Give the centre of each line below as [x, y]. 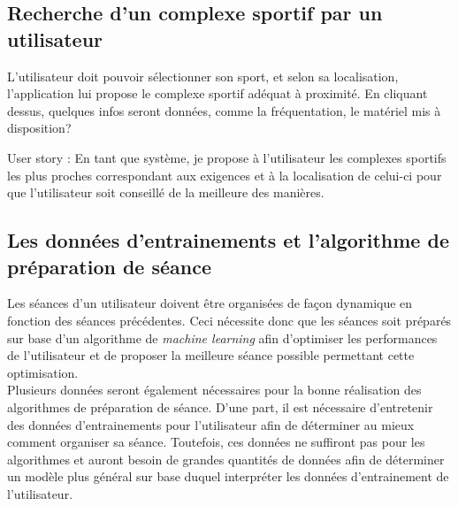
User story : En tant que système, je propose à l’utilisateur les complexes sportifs [227, 157]
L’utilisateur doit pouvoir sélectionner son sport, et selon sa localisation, [203, 76]
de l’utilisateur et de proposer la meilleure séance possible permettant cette [211, 355]
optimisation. [43, 372]
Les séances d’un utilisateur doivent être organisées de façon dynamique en [210, 303]
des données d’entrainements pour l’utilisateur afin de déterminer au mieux [211, 424]
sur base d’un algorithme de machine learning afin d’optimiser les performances [222, 337]
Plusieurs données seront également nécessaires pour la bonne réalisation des [214, 390]
